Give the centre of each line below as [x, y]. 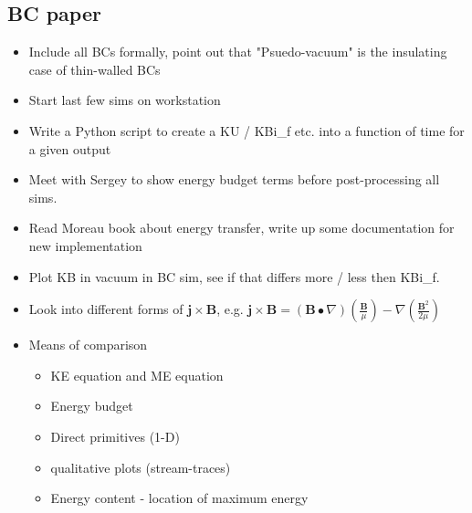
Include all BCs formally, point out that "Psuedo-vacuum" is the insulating [238, 52]
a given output [70, 148]
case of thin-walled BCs [94, 69]
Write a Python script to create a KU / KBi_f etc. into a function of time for [246, 130]
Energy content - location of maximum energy [179, 498]
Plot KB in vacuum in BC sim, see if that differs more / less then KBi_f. [234, 276]
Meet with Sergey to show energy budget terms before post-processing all [234, 179]
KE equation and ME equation [137, 375]
